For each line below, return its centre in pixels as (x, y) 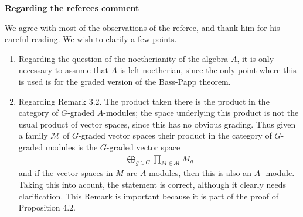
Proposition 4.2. (47, 207)
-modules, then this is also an (199, 173)
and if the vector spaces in (66, 173)
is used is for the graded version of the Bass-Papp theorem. (125, 81)
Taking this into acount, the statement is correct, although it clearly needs (152, 184)
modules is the (72, 147)
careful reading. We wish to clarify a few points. (91, 39)
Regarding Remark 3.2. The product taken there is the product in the (144, 101)
